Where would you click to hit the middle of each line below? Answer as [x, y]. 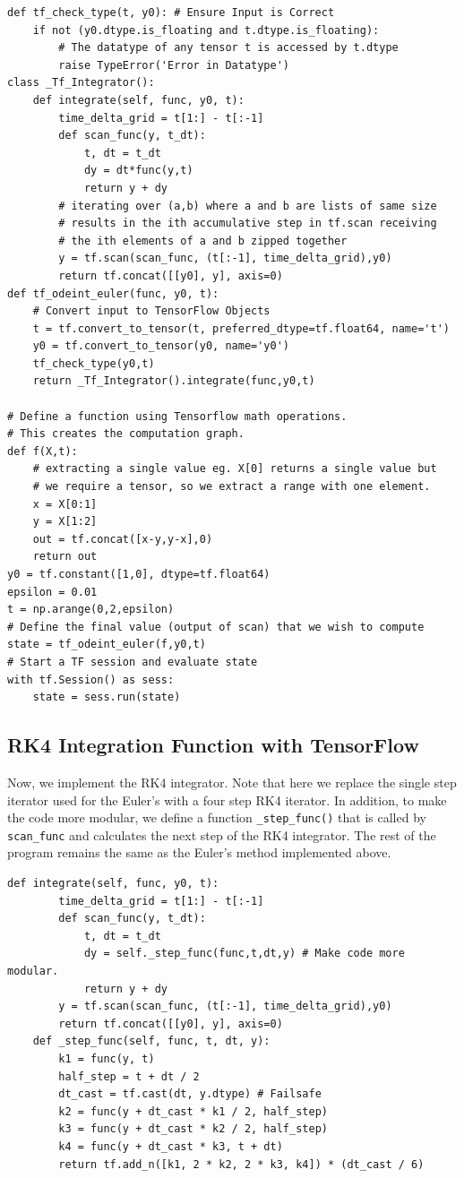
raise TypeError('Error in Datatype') [174, 65]
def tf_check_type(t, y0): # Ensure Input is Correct [171, 13]
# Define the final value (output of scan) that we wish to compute [216, 627]
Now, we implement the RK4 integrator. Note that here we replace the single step [232, 782]
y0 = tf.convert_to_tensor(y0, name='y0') [161, 346]
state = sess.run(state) [107, 697]
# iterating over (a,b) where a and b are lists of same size [248, 206]
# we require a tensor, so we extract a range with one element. [232, 487]
